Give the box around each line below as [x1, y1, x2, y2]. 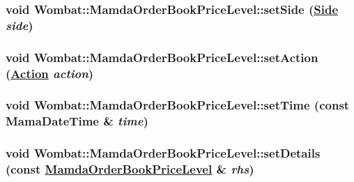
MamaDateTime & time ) [6, 112, 148, 130]
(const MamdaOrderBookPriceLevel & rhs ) [6, 160, 254, 178]
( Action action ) [6, 64, 94, 82]
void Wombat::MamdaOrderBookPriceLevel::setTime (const [6, 96, 350, 114]
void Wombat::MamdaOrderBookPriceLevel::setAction [6, 48, 318, 66]
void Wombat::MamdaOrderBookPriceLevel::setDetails [6, 144, 321, 162]
